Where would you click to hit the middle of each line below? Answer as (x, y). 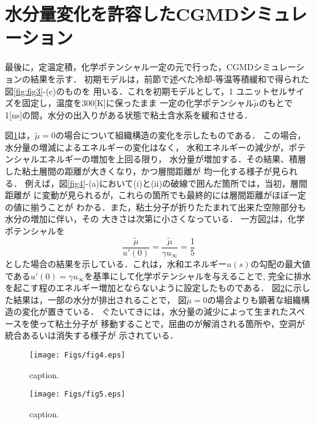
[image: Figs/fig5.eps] (77, 394)
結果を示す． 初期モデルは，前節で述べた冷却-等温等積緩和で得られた (170, 78)
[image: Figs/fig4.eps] (77, 355)
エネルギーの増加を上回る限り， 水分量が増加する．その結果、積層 (172, 159)
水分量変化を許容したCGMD (122, 14)
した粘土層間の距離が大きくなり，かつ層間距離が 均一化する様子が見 (143, 171)
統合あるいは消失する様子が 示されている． (92, 335)
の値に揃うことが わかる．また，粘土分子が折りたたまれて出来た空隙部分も (156, 207)
